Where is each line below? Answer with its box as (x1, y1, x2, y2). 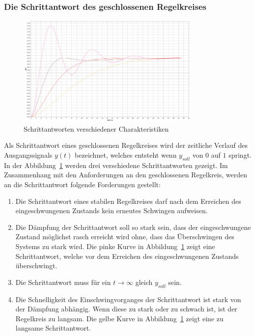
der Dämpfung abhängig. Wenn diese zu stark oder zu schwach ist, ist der (15, 304, 237, 314)
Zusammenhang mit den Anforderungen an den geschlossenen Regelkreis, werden (4, 169, 247, 180)
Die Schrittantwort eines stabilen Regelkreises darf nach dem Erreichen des (15, 196, 241, 206)
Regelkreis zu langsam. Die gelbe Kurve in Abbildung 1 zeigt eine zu (15, 313, 224, 323)
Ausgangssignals (4, 150, 53, 160)
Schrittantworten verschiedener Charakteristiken (24, 123, 169, 134)
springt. (228, 150, 252, 160)
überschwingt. (15, 260, 57, 271)
